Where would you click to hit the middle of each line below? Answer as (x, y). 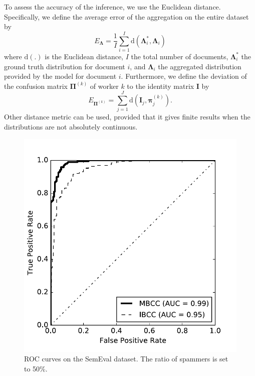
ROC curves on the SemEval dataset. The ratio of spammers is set (126, 359)
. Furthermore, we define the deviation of (184, 76)
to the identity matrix (161, 86)
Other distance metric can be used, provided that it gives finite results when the (127, 117)
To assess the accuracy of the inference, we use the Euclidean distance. (112, 7)
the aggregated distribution (200, 66)
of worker (104, 86)
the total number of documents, (180, 56)
